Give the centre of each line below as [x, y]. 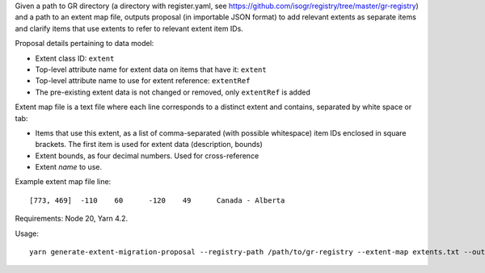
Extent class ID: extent [75, 58]
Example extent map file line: [63, 182]
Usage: [27, 233]
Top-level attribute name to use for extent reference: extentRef [143, 81]
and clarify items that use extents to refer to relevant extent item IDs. [129, 28]
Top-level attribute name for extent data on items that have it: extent [151, 69]
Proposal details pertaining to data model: [84, 44]
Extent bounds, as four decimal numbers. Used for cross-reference [147, 155]
